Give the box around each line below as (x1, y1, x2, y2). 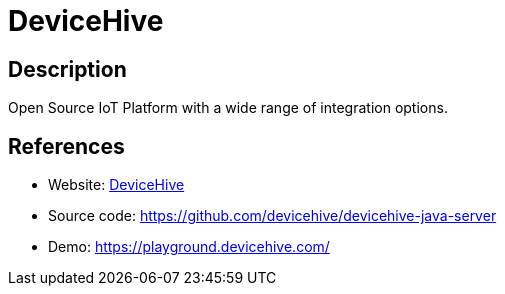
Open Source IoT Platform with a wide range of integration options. (8, 99, 448, 117)
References (8, 133, 125, 159)
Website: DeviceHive (48, 176, 185, 194)
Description (8, 56, 127, 82)
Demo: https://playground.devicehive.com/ (48, 238, 330, 256)
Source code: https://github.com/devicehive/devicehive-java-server (48, 207, 497, 225)
